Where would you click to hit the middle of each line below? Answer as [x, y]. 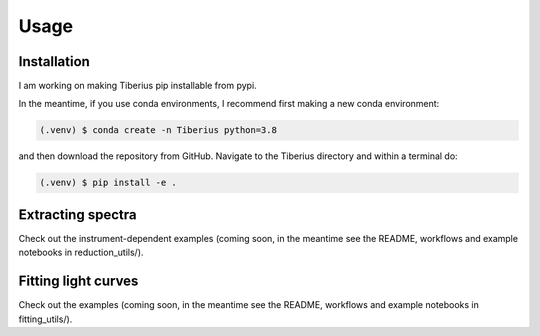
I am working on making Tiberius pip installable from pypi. [137, 86]
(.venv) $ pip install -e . [108, 183]
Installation [54, 61]
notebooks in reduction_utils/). [81, 252]
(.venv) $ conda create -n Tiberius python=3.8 [158, 130]
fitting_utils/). [45, 319]
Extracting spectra [77, 214]
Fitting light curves [78, 281]
